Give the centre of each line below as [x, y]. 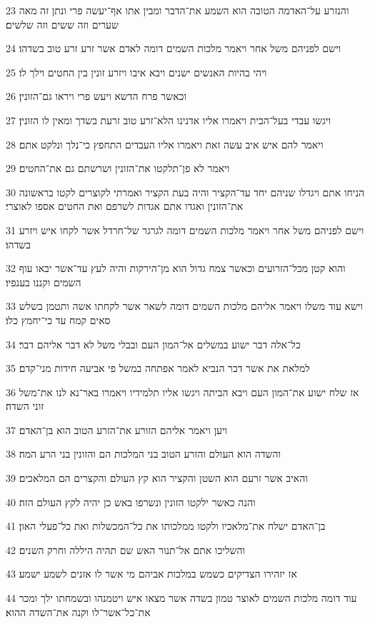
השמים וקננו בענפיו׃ [44, 282]
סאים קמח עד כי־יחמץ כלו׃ [58, 319]
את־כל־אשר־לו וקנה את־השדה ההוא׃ [78, 612]
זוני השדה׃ [25, 406]
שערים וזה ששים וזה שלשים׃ [62, 24]
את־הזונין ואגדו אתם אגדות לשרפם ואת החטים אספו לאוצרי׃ [125, 206]
